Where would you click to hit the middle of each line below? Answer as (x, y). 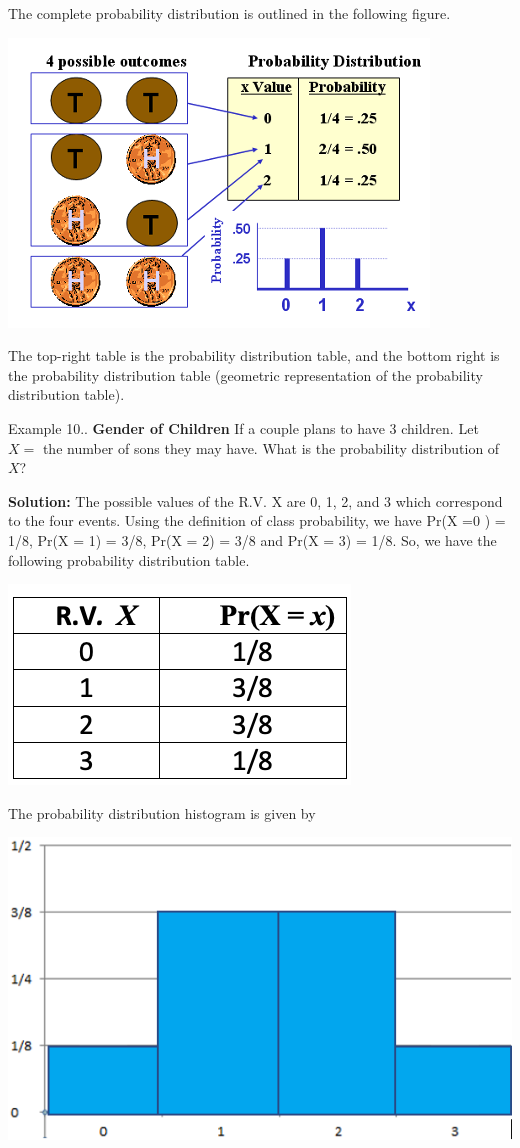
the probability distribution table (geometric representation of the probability (245, 374)
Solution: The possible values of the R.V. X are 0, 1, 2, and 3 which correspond (255, 500)
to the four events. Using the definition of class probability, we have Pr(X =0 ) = (257, 520)
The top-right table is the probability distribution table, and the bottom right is (254, 355)
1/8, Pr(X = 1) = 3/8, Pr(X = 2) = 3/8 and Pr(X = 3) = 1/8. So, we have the (252, 539)
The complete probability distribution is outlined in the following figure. (229, 13)
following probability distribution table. (129, 559)
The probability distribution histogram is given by (162, 812)
